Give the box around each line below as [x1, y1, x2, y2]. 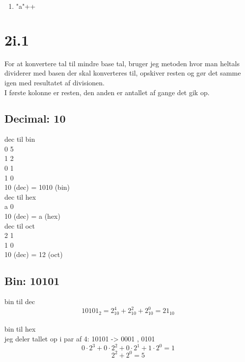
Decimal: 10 [4, 111, 66, 126]
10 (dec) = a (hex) [4, 211, 60, 221]
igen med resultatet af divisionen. [4, 77, 105, 87]
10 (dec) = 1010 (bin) [4, 182, 70, 192]
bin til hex [4, 324, 36, 334]
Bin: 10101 [4, 273, 60, 288]
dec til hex [4, 191, 36, 202]
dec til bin [4, 134, 35, 144]
